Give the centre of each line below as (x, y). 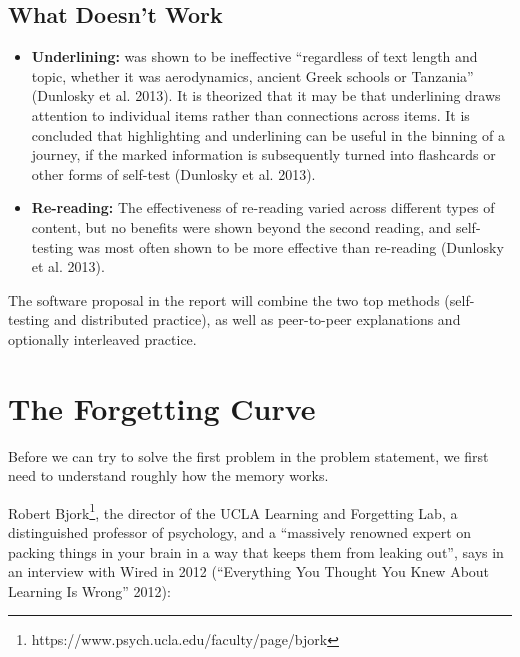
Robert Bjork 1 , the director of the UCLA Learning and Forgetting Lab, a (233, 511)
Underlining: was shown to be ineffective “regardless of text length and (254, 56)
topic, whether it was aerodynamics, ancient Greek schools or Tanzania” (252, 75)
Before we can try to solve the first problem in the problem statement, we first (248, 455)
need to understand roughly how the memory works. (168, 475)
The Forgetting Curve (162, 407)
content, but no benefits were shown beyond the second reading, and (241, 226)
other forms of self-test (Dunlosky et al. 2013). (173, 173)
